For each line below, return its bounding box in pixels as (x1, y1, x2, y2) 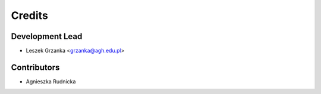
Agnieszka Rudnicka (26, 77, 76, 85)
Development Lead (11, 31, 83, 41)
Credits (11, 9, 49, 22)
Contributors (11, 62, 60, 72)
